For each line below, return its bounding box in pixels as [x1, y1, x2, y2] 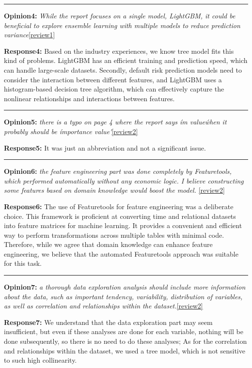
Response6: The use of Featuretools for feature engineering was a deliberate [4, 201, 234, 211]
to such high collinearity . [4, 355, 77, 365]
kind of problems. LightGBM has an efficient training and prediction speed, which [4, 55, 248, 65]
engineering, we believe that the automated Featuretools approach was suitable [4, 248, 238, 259]
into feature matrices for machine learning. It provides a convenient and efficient [4, 220, 242, 230]
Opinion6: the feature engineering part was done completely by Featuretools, [4, 166, 232, 176]
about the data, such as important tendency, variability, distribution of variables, [4, 291, 243, 301]
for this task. [4, 258, 42, 268]
